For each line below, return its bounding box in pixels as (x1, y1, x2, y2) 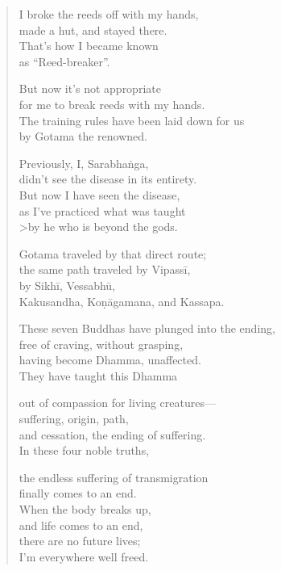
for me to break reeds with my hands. (19, 95, 205, 112)
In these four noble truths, (19, 442, 150, 459)
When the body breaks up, (19, 501, 151, 518)
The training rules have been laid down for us (19, 111, 245, 128)
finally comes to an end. (19, 485, 137, 502)
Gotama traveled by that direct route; (19, 245, 207, 262)
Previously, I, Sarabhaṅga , (19, 154, 149, 171)
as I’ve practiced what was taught (19, 202, 186, 219)
